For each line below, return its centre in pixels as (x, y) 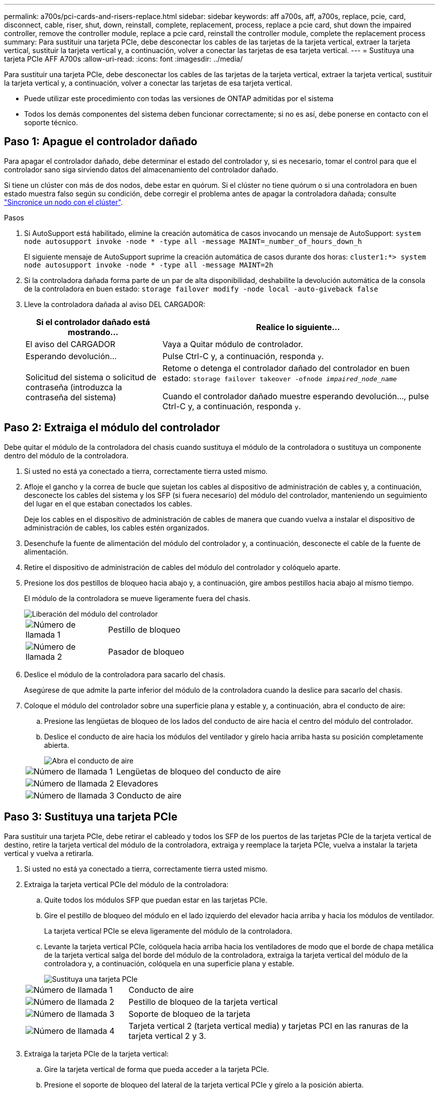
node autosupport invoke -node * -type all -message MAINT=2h (149, 265)
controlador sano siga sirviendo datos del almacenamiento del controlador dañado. (141, 169)
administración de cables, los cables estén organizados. (117, 527)
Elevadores (137, 783)
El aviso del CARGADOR (71, 344)
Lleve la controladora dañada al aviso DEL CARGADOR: (115, 304)
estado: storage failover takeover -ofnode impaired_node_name (280, 378)
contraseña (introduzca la (74, 387)
